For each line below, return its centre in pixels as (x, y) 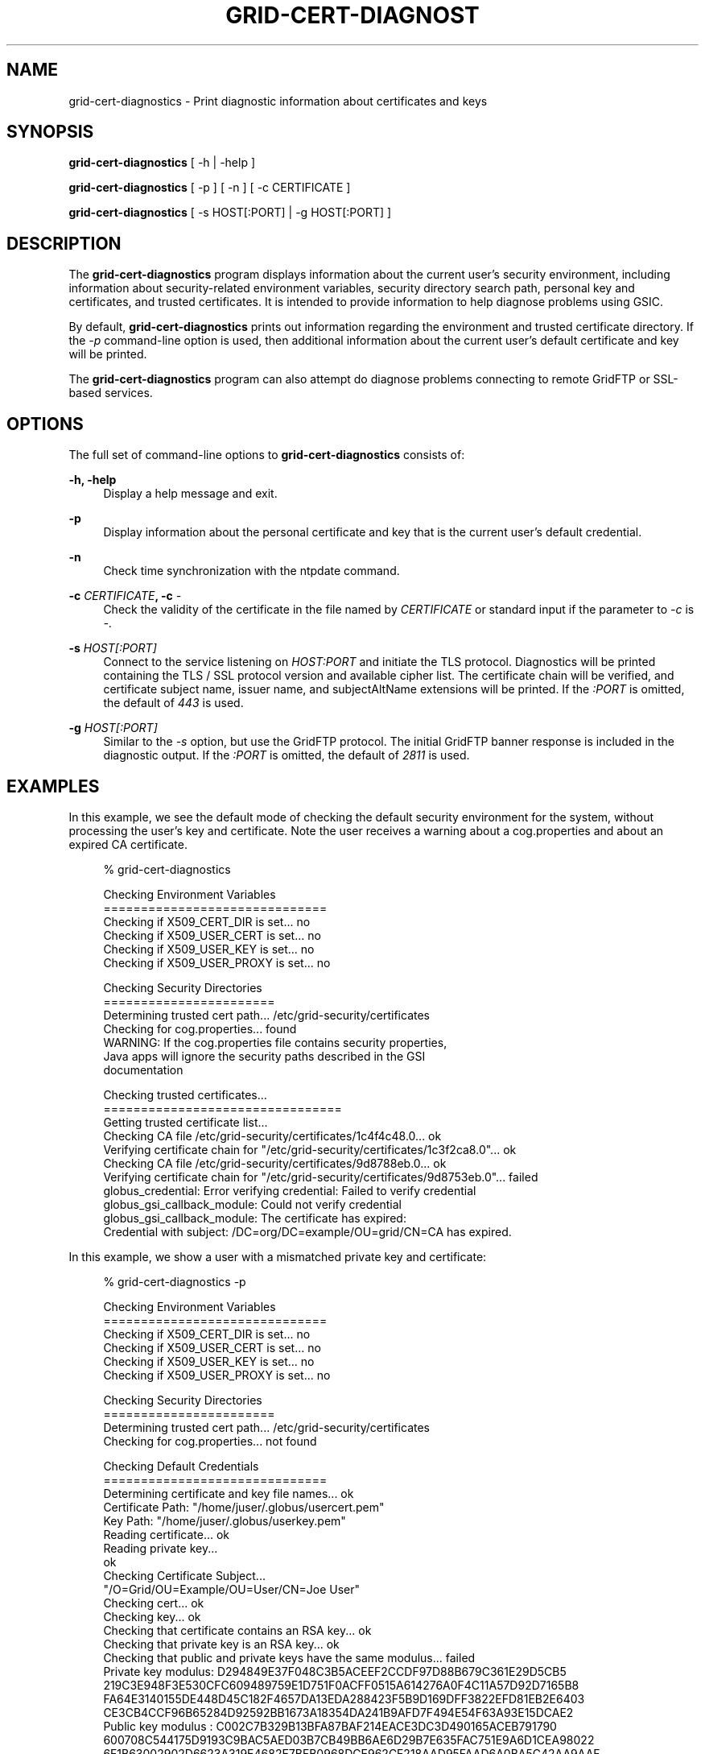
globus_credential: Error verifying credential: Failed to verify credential (290, 1190)
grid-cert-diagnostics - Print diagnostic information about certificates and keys (278, 101)
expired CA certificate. (128, 844)
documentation (143, 1069)
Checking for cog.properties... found (200, 1028)
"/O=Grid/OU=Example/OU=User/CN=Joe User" (232, 1589)
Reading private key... (161, 1548)
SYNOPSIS (50, 132)
